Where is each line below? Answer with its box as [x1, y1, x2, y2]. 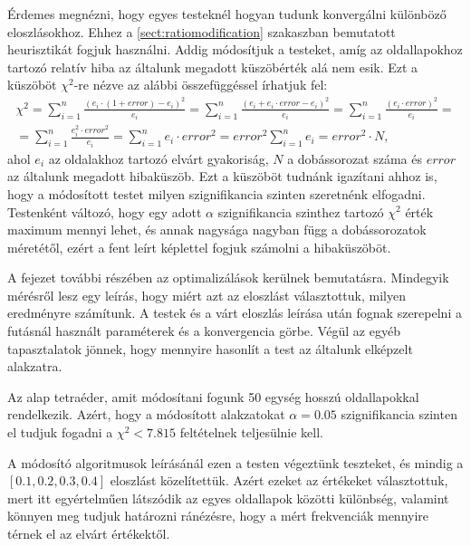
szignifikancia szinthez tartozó [217, 202, 384, 221]
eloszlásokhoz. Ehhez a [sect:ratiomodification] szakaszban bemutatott [7, 22, 396, 41]
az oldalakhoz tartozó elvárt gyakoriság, [48, 148, 269, 168]
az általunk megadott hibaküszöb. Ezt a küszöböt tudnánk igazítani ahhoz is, [7, 167, 437, 186]
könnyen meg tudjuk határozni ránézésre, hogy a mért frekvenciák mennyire [7, 506, 429, 525]
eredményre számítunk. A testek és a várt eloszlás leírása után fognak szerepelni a [7, 303, 462, 322]
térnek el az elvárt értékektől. [7, 524, 170, 542]
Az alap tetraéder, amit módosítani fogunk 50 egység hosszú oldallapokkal [7, 387, 419, 406]
